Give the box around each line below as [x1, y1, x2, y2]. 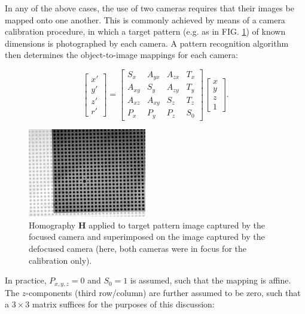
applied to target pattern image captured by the [89, 218, 266, 231]
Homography [29, 218, 76, 231]
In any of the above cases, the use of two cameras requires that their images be [5, 2, 294, 14]
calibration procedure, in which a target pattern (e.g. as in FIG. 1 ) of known [5, 25, 286, 38]
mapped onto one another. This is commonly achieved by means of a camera [5, 13, 285, 26]
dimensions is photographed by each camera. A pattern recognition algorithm [5, 36, 289, 49]
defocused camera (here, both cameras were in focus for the [29, 242, 246, 254]
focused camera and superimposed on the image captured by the [29, 230, 265, 243]
